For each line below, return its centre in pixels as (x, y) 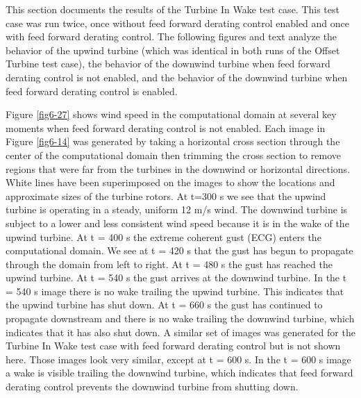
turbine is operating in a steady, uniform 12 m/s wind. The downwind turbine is (177, 209)
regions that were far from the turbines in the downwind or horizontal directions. (178, 168)
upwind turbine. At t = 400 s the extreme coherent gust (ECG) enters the (163, 237)
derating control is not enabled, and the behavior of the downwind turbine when (177, 77)
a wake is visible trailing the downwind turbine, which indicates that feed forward (179, 373)
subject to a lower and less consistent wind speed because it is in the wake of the (177, 223)
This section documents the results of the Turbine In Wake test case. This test (173, 9)
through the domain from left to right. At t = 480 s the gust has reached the (169, 264)
